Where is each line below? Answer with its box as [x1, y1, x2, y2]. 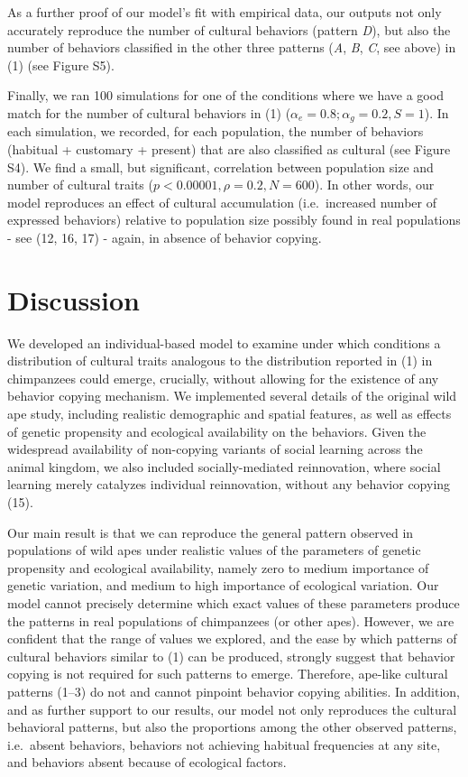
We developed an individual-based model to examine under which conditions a [7, 333, 441, 352]
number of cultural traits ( [7, 175, 153, 194]
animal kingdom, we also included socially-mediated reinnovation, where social [7, 457, 441, 476]
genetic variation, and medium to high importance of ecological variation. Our [7, 576, 439, 595]
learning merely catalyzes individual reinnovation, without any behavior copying [7, 475, 451, 494]
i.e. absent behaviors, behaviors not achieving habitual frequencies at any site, [7, 735, 441, 754]
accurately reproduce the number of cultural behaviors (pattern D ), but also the [7, 20, 451, 39]
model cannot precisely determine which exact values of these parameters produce [7, 594, 460, 613]
